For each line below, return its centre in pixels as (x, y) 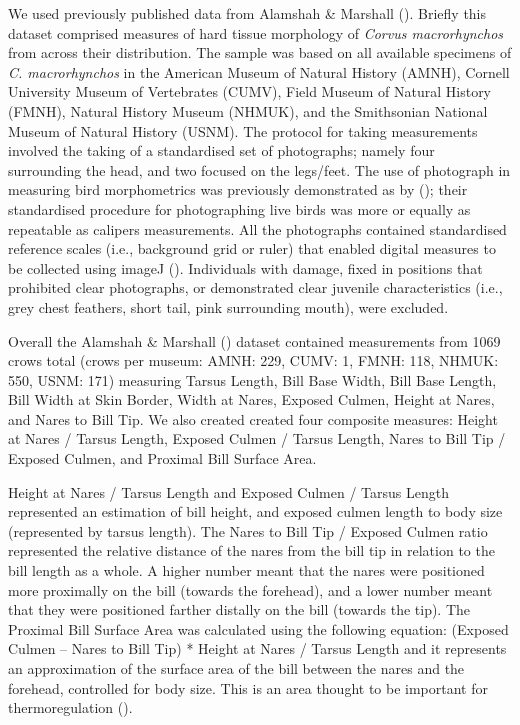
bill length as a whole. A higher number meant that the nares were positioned (246, 570)
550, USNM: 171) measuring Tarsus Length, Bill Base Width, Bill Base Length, (252, 379)
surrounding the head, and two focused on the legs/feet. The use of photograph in (259, 169)
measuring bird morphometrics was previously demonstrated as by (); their (238, 189)
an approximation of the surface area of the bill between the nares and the (236, 668)
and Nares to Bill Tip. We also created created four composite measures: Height (253, 418)
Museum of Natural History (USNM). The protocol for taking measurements (243, 130)
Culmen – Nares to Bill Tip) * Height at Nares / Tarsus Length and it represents (257, 648)
